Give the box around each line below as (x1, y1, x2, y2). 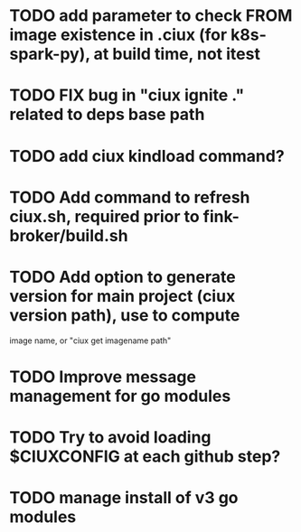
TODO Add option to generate (9, 266, 237, 287)
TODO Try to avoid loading (9, 427, 212, 448)
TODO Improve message (9, 367, 197, 387)
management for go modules (9, 386, 231, 406)
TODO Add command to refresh (9, 187, 250, 208)
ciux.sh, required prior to (9, 206, 201, 227)
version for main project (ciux (9, 285, 236, 306)
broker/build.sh (9, 225, 128, 246)
